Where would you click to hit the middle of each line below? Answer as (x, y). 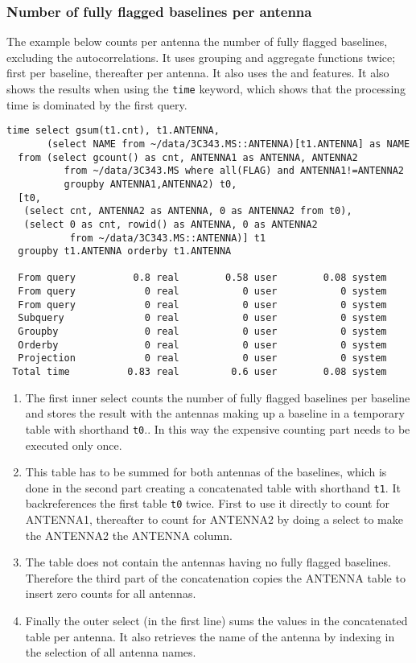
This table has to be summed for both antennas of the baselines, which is (206, 472)
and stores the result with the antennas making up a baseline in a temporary (215, 413)
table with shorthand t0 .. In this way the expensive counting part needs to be (218, 428)
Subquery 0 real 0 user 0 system (202, 318)
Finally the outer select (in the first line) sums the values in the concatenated (216, 621)
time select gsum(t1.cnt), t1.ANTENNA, (113, 131)
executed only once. (74, 445)
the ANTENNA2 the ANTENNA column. (129, 535)
